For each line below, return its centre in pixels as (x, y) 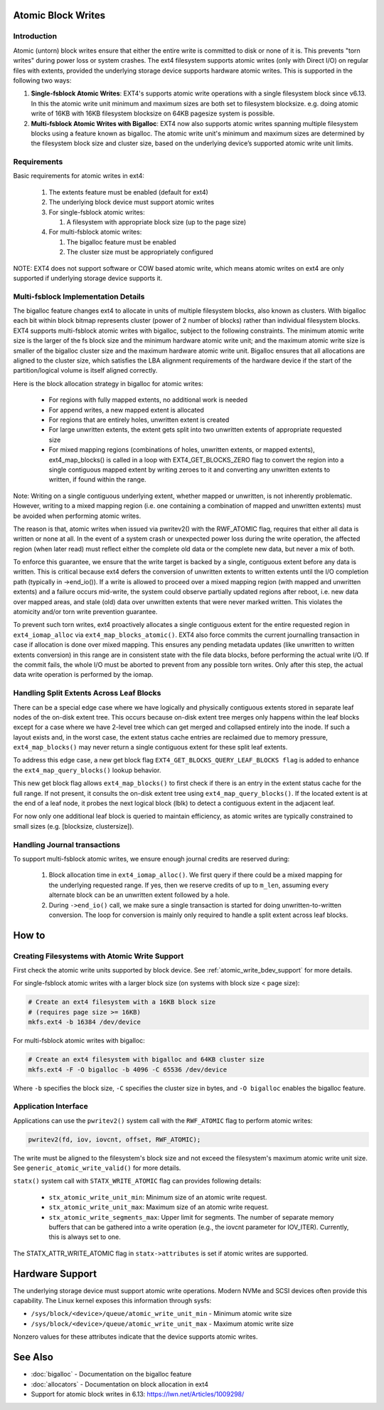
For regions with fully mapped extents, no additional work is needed (148, 400)
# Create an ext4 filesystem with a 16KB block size (122, 1002)
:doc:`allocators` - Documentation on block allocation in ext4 (120, 1384)
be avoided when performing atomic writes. (77, 516)
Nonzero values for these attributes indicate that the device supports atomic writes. (135, 1337)
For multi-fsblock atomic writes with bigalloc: (79, 1041)
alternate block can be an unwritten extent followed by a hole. (139, 895)
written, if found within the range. (97, 479)
